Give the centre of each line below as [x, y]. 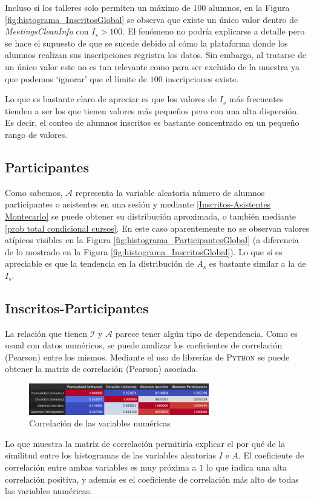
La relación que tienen [46, 333]
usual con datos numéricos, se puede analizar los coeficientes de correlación [144, 345]
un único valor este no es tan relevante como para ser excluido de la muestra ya [152, 66]
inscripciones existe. [202, 78]
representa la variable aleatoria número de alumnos [170, 192]
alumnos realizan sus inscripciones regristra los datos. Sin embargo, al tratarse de [155, 55]
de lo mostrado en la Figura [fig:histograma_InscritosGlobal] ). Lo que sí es [144, 251]
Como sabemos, [34, 192]
